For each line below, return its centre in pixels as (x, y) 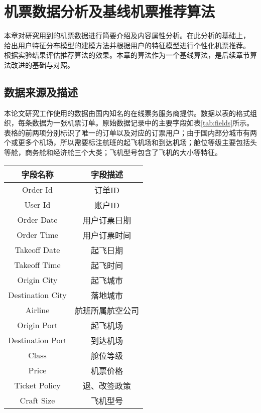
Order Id (38, 190)
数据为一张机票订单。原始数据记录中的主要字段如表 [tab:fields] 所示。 (143, 123)
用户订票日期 (107, 220)
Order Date (37, 220)
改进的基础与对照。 (42, 64)
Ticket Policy (37, 385)
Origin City (37, 280)
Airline (37, 310)
